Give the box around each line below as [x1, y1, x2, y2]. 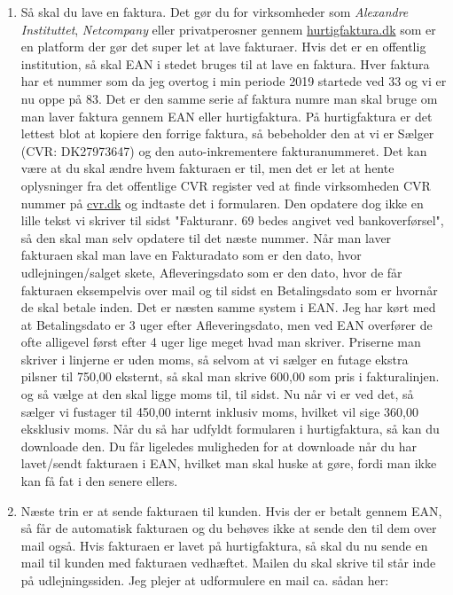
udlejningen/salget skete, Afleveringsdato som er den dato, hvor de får [20, 262, 402, 281]
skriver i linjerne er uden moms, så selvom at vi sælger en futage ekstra [20, 349, 409, 368]
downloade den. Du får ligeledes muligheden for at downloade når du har [20, 436, 417, 455]
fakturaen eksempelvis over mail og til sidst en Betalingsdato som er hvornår [20, 280, 438, 299]
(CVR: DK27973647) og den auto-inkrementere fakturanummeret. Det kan [20, 141, 427, 160]
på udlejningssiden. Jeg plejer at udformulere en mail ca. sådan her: [20, 571, 389, 589]
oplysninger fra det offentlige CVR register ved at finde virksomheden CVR [20, 176, 431, 194]
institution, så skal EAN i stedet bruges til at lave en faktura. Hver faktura [20, 54, 430, 73]
